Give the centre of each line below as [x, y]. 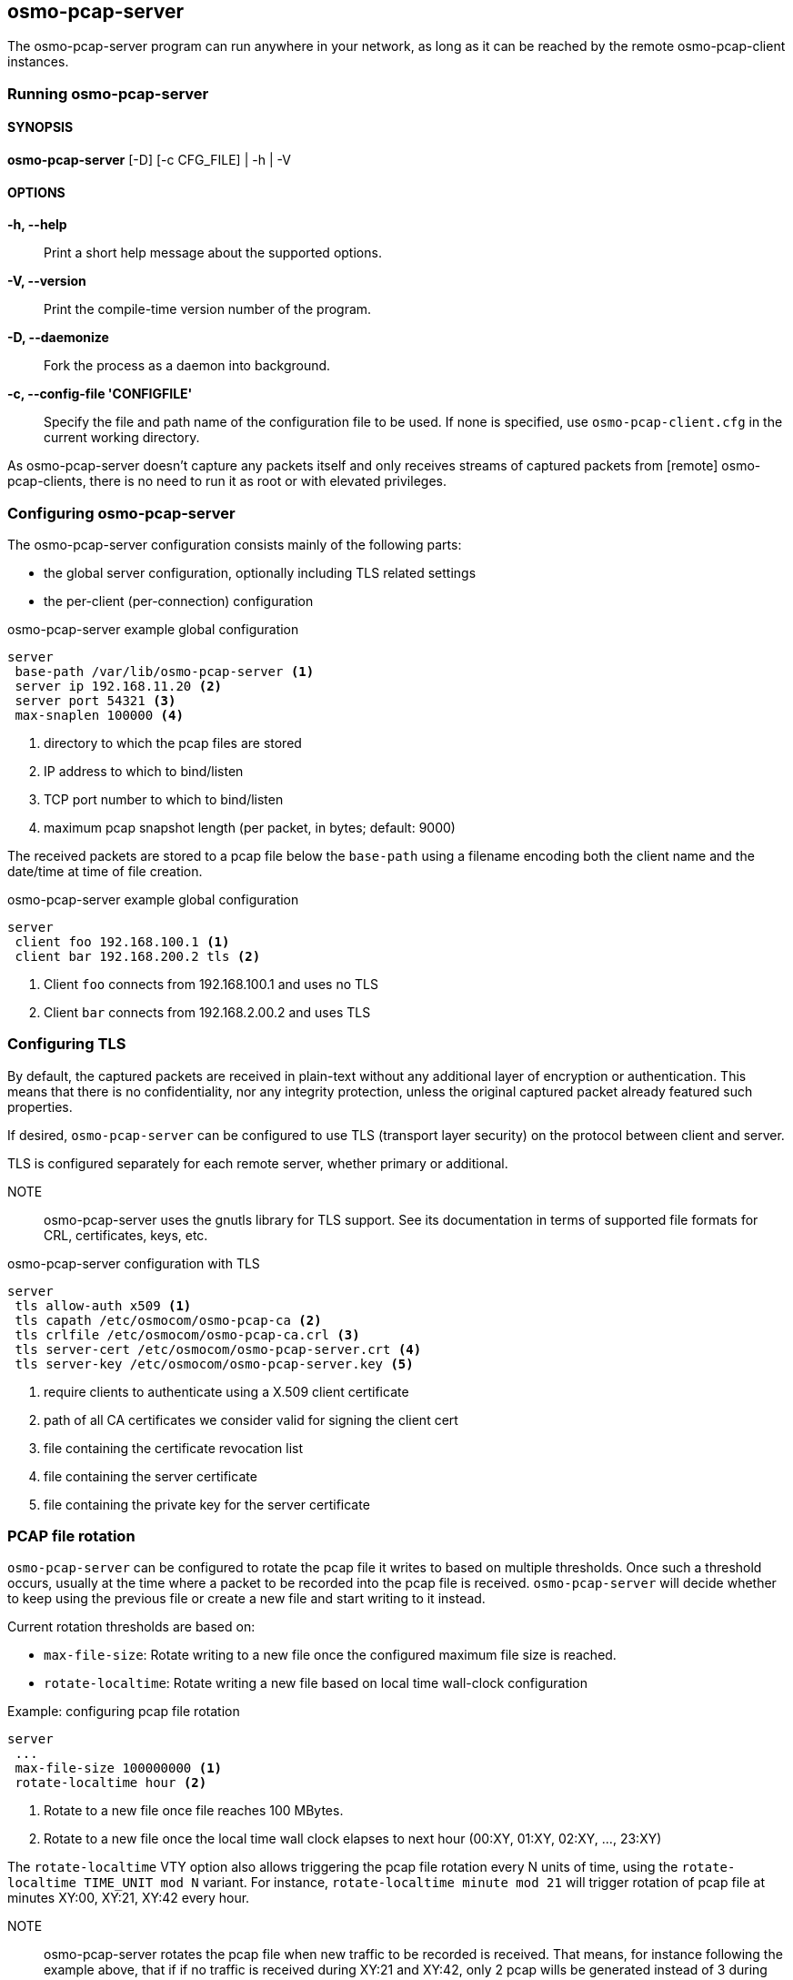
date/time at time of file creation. [105, 871]
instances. [38, 62]
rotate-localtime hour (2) [111, 1783]
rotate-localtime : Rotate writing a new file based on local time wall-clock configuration [316, 1683]
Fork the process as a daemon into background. [187, 366]
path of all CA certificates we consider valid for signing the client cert [251, 1419]
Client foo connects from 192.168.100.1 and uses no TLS [211, 984]
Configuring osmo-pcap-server [121, 513]
